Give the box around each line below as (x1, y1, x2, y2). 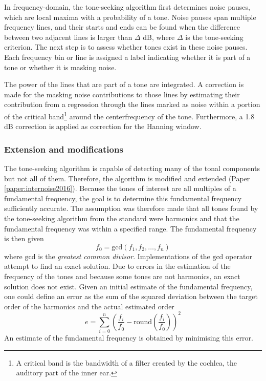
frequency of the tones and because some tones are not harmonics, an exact (4, 270, 240, 281)
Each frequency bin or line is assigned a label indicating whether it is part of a (4, 51, 251, 62)
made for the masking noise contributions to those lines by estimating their (4, 89, 240, 99)
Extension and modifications (4, 142, 123, 155)
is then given (4, 233, 44, 244)
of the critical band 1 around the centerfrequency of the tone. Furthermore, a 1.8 (4, 109, 255, 121)
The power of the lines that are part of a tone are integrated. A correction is (4, 79, 244, 90)
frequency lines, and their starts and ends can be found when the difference (4, 22, 240, 32)
